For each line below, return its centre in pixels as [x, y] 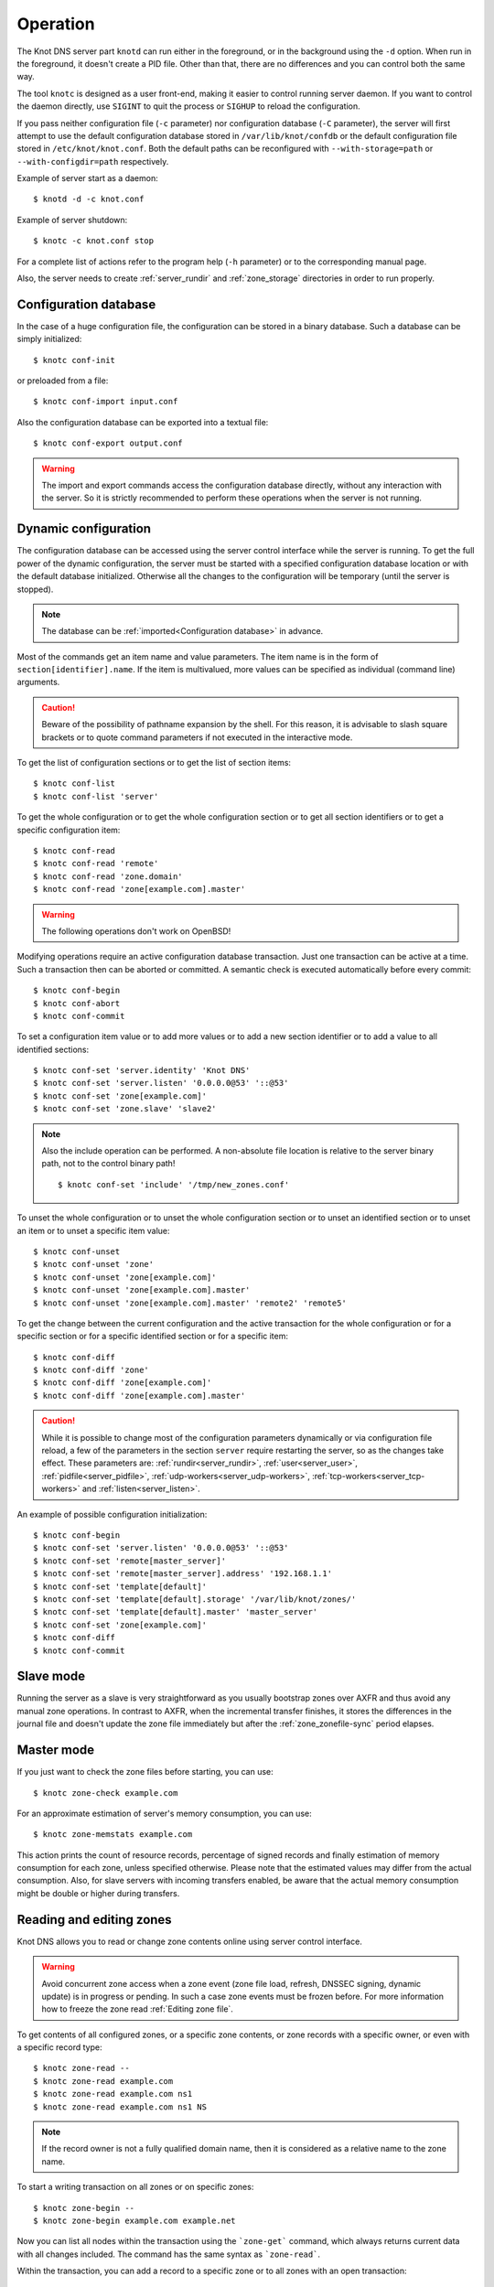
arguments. [38, 682]
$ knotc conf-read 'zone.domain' [108, 876]
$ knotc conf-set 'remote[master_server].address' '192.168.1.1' [183, 1574]
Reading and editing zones [95, 1920]
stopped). [35, 589]
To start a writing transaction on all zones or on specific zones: [135, 2187]
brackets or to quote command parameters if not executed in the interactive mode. [197, 737]
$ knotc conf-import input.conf [106, 402]
